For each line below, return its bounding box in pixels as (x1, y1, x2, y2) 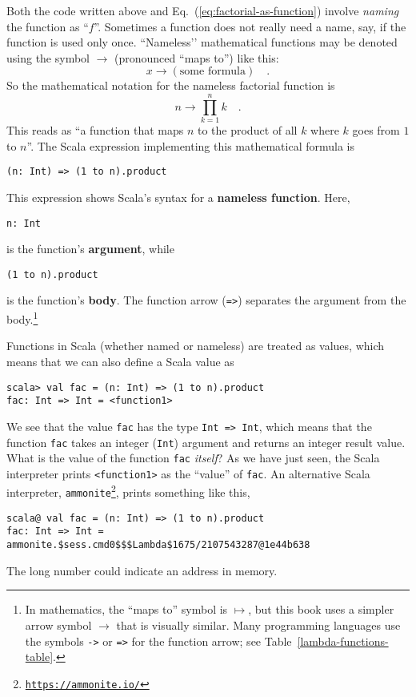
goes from (352, 122, 400, 139)
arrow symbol (25, 616, 92, 633)
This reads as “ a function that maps (6, 122, 184, 139)
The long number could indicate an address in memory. (6, 562, 278, 578)
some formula (179, 66, 246, 78)
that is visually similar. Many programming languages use (116, 616, 401, 633)
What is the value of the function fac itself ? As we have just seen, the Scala (6, 449, 380, 466)
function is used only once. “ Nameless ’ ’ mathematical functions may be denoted (6, 34, 398, 50)
